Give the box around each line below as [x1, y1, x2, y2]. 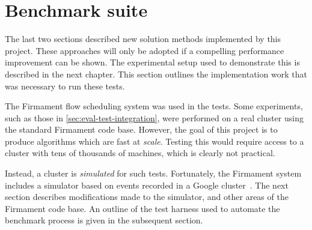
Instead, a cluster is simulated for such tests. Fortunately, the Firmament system [5, 167, 302, 180]
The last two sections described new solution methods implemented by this [5, 32, 281, 45]
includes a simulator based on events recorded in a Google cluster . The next [5, 178, 289, 191]
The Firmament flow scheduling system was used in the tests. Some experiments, [5, 100, 303, 112]
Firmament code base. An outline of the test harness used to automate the [5, 202, 280, 214]
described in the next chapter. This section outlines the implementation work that [5, 67, 307, 80]
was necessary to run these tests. [5, 79, 125, 92]
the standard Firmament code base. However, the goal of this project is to [5, 123, 278, 136]
